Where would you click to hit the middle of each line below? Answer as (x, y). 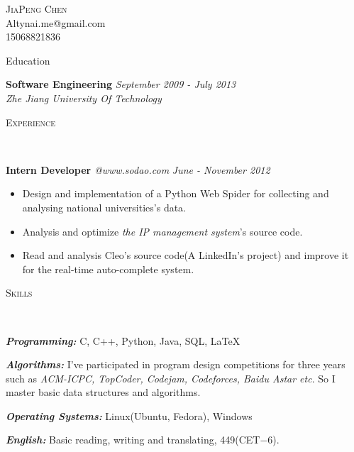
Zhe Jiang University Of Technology (84, 98)
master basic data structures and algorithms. (103, 392)
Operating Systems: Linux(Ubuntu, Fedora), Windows (129, 415)
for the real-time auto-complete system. (108, 269)
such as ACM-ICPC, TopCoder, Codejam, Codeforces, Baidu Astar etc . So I (171, 378)
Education (28, 60)
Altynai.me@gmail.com (56, 22)
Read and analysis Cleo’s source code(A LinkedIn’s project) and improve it (186, 255)
